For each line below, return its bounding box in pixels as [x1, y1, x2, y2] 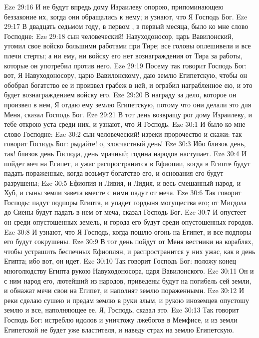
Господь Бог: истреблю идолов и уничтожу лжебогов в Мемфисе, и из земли [4, 315, 238, 325]
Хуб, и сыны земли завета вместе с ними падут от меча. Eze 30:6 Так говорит [4, 187, 242, 198]
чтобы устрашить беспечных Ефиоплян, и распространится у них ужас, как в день [4, 246, 256, 256]
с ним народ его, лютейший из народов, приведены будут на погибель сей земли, [4, 275, 252, 286]
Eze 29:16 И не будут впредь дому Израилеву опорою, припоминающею [4, 1, 224, 11]
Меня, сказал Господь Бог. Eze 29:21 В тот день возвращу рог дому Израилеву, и [4, 109, 252, 119]
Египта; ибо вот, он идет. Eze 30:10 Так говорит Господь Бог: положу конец [4, 256, 237, 266]
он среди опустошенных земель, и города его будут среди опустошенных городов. [4, 217, 254, 227]
